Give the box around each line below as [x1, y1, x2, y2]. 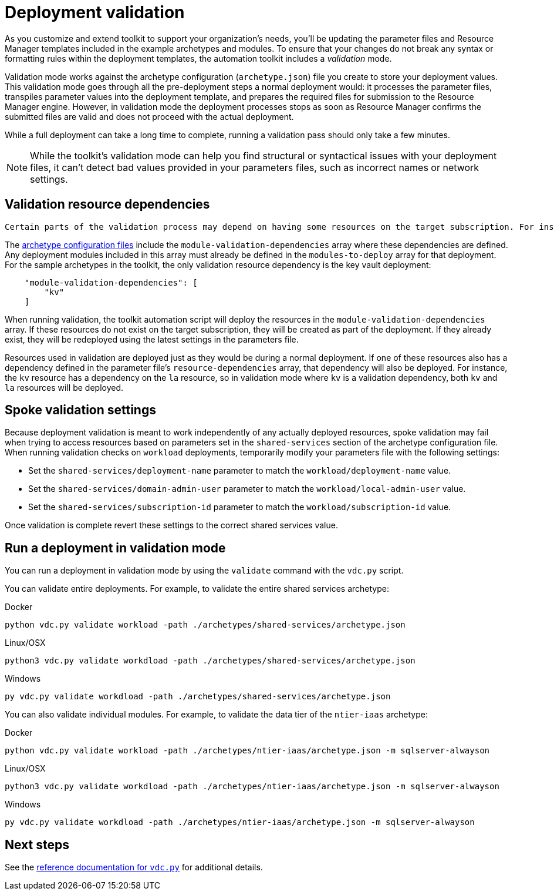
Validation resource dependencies [5, 197, 210, 212]
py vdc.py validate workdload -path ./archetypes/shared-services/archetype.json [5, 692, 391, 702]
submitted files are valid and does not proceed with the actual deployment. [5, 111, 294, 122]
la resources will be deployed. [5, 382, 124, 393]
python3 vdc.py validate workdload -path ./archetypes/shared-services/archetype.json [5, 656, 415, 666]
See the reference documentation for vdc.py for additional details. [5, 862, 263, 873]
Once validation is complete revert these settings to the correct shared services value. [5, 520, 338, 531]
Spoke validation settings [5, 403, 156, 418]
